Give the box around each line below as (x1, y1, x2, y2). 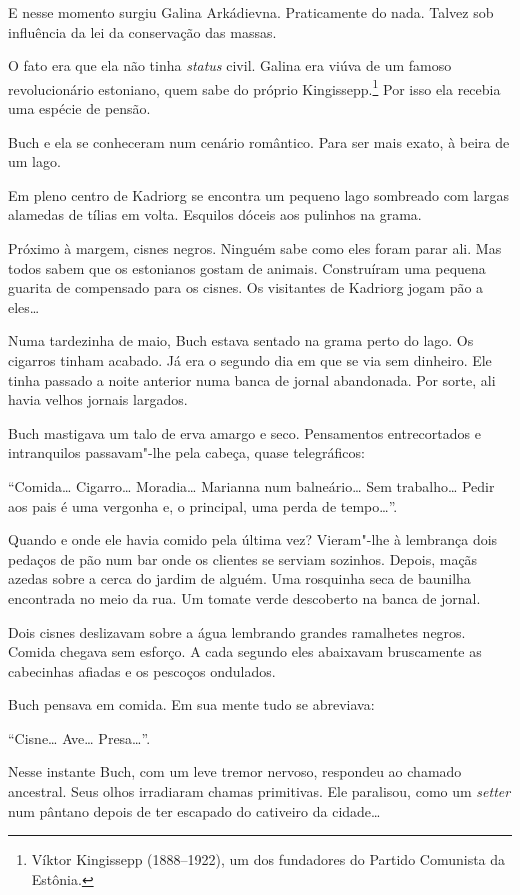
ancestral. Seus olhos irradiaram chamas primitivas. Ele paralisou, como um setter (8, 781, 511, 802)
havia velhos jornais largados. (8, 389, 188, 410)
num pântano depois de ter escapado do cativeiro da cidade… (8, 800, 381, 821)
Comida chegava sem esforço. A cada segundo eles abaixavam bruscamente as (8, 641, 482, 662)
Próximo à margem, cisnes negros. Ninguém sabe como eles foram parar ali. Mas (8, 238, 502, 258)
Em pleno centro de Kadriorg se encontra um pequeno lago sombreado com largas (8, 184, 510, 205)
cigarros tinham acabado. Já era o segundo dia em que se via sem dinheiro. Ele (8, 349, 492, 370)
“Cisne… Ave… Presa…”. (8, 727, 151, 748)
